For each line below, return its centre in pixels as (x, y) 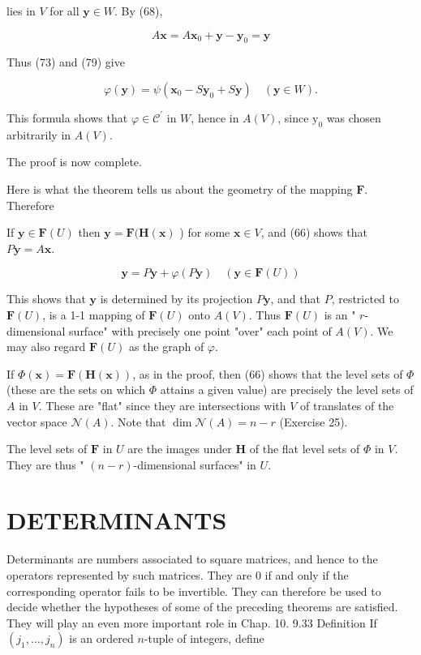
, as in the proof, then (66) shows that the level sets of (268, 373)
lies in (21, 11)
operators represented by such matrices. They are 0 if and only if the (178, 575)
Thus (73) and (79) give (66, 62)
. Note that (138, 421)
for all (64, 11)
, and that (295, 299)
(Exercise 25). (314, 421)
